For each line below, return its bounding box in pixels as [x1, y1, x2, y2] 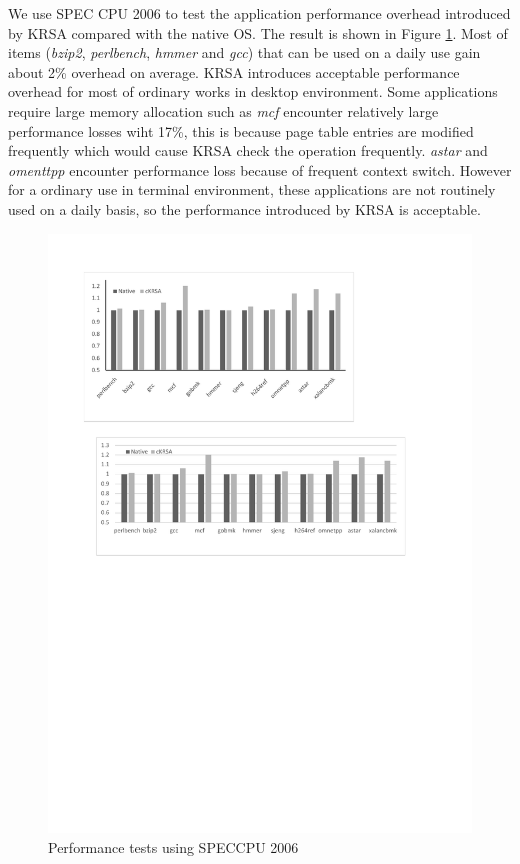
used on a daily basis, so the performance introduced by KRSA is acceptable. [8, 198, 481, 219]
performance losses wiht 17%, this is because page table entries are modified [8, 120, 474, 141]
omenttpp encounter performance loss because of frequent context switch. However [8, 159, 512, 180]
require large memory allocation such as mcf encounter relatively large [8, 100, 439, 121]
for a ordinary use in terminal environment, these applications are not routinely [8, 179, 496, 200]
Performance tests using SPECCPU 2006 [48, 836, 299, 857]
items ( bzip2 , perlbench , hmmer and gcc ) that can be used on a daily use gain [8, 42, 481, 63]
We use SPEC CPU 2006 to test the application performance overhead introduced [8, 3, 511, 23]
